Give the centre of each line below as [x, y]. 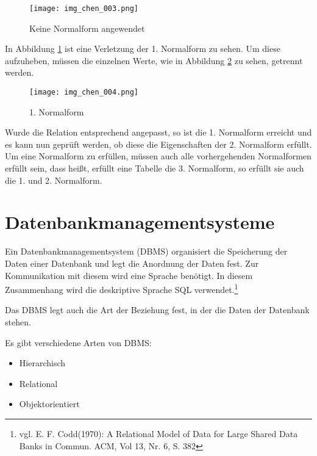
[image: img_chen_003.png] [84, 9]
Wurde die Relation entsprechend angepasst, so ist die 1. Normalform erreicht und [158, 132]
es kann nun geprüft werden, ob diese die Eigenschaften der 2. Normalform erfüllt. [158, 144]
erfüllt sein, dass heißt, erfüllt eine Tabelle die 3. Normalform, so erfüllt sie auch [155, 168]
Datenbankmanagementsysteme [140, 222]
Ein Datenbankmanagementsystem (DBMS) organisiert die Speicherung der [146, 251]
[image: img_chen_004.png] [84, 92]
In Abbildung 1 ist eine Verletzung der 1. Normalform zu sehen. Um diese [143, 49]
